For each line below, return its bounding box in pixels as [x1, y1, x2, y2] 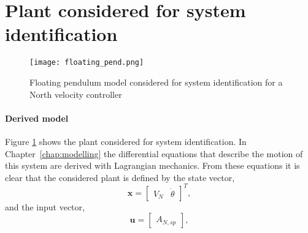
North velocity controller [29, 87, 122, 100]
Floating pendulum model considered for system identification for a [29, 75, 283, 88]
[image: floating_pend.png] [29, 58, 144, 67]
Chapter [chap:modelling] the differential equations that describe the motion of [5, 147, 303, 160]
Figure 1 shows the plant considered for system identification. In [5, 135, 247, 147]
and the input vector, [5, 200, 85, 213]
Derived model [5, 111, 69, 124]
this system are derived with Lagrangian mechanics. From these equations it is [5, 159, 300, 172]
